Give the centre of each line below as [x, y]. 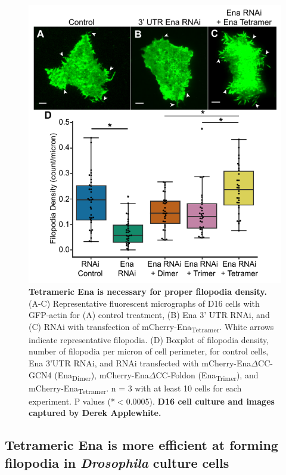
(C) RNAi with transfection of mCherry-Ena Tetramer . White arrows [151, 327]
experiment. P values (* [72, 401]
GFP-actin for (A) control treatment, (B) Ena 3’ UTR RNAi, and [149, 315]
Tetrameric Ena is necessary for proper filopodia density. [148, 291]
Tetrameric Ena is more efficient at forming [142, 445]
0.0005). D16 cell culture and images [200, 401]
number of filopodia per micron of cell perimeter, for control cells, [149, 351]
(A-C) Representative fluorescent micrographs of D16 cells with [144, 303]
